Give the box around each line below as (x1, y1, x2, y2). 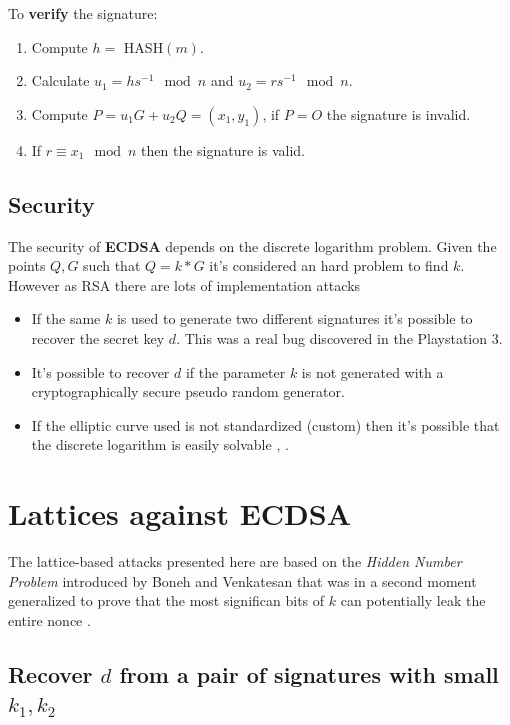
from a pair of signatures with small (119, 658, 499, 689)
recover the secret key (31, 327, 165, 348)
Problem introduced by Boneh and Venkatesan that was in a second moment (8, 570, 477, 591)
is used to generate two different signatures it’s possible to (116, 308, 473, 329)
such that (83, 255, 141, 276)
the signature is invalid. (326, 103, 471, 124)
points (8, 255, 46, 276)
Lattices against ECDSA (8, 493, 352, 534)
